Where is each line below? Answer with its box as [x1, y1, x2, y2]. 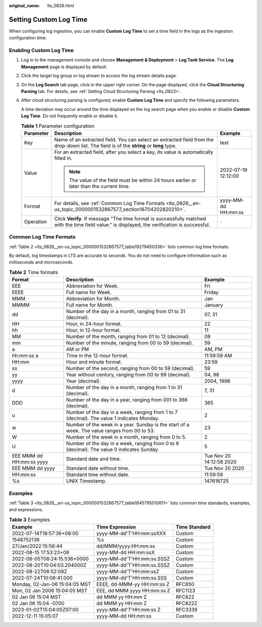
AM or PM [66, 346, 89, 353]
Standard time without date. [66, 471, 130, 478]
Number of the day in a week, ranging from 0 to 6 [66, 440, 180, 447]
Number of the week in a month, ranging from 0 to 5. [66, 434, 187, 440]
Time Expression [96, 524, 136, 531]
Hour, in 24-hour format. [66, 320, 122, 327]
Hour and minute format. [66, 359, 122, 365]
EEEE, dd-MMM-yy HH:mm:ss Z [96, 581, 170, 588]
